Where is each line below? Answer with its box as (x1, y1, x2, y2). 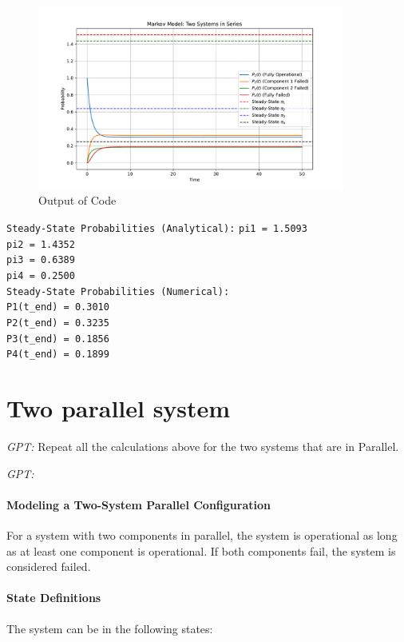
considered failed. (6, 558, 91, 575)
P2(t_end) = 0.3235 (6, 317, 109, 329)
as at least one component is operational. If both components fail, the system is (6, 542, 396, 559)
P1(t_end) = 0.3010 (6, 301, 109, 313)
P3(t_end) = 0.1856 (6, 333, 109, 345)
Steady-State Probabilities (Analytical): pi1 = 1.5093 (6, 222, 307, 234)
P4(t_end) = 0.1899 (6, 349, 109, 361)
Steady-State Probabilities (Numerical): (6, 285, 230, 297)
